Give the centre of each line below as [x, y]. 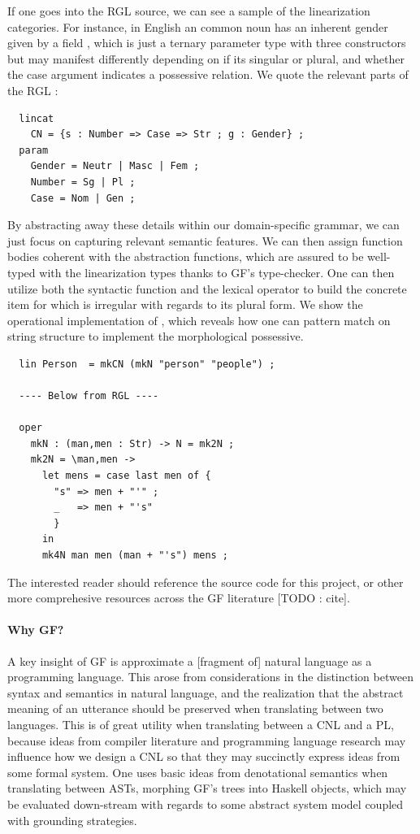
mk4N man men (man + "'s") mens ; [135, 555]
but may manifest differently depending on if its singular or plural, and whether [206, 58]
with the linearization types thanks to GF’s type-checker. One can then [217, 272]
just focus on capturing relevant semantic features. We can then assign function [205, 240]
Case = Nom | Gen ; [83, 198]
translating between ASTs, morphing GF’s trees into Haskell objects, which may [207, 788]
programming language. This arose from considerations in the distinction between [210, 677]
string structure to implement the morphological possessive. [156, 336]
